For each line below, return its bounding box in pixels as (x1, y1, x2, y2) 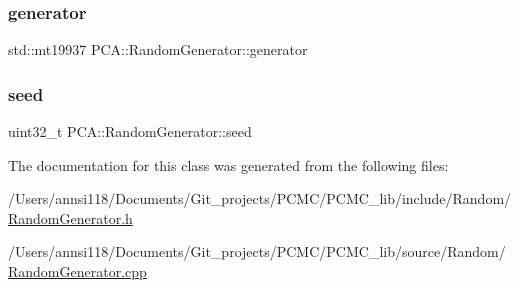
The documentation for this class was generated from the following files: (8, 154, 449, 175)
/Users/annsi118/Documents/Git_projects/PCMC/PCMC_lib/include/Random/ (8, 188, 512, 209)
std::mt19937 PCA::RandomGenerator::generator (8, 39, 308, 60)
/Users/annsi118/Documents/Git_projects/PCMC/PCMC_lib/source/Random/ (8, 241, 506, 262)
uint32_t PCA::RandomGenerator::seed (8, 121, 252, 142)
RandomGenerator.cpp (8, 261, 147, 281)
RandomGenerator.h (8, 207, 133, 228)
